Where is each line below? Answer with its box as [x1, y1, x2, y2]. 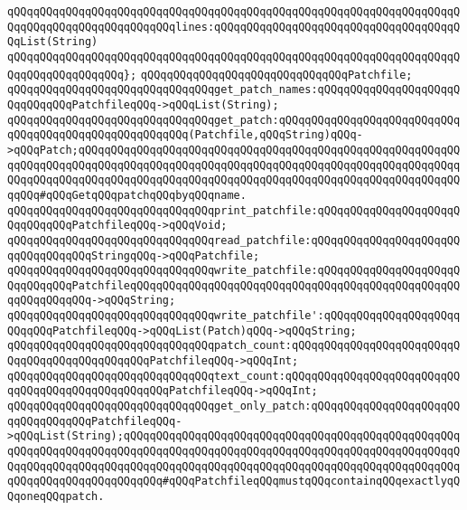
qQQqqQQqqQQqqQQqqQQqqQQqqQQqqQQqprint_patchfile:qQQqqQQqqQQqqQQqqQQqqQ [7, 203, 461, 217]
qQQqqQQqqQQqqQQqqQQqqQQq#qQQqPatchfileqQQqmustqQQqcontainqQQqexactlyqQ [7, 475, 461, 488]
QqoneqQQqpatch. [7, 490, 105, 503]
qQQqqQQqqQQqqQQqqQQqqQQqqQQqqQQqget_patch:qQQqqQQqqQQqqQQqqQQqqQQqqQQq [7, 113, 461, 127]
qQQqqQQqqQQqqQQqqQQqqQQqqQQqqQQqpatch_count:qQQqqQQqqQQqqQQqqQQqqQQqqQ [7, 339, 461, 353]
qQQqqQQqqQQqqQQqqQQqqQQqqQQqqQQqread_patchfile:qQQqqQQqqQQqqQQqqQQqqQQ [7, 233, 461, 247]
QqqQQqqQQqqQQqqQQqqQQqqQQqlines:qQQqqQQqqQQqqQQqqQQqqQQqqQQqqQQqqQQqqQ [7, 20, 461, 33]
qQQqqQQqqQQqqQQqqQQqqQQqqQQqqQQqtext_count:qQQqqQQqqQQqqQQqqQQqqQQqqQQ [7, 369, 461, 382]
